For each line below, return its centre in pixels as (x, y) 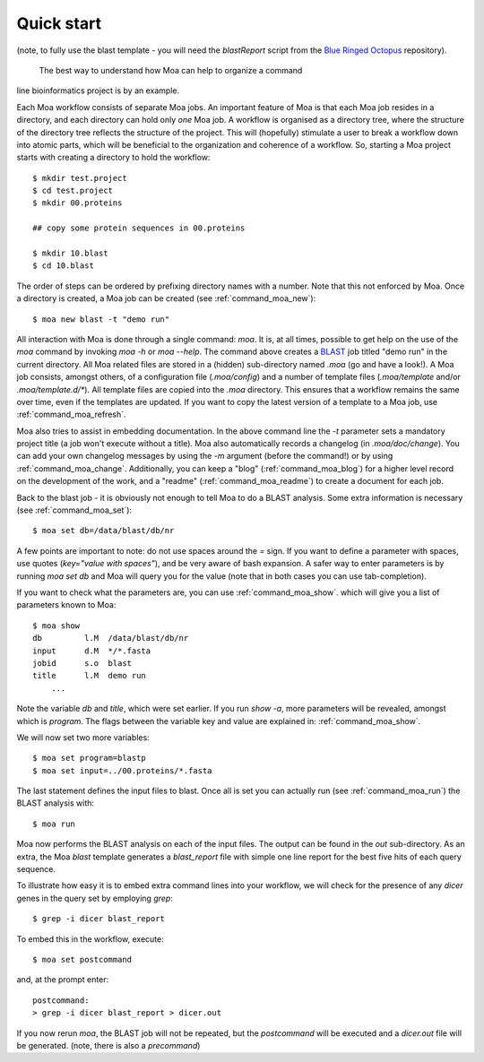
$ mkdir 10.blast (70, 254)
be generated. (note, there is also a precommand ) (108, 1045)
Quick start (59, 23)
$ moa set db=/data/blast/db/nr (104, 531)
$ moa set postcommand (82, 959)
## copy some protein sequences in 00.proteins (139, 228)
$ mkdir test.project (80, 178)
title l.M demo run (90, 676)
